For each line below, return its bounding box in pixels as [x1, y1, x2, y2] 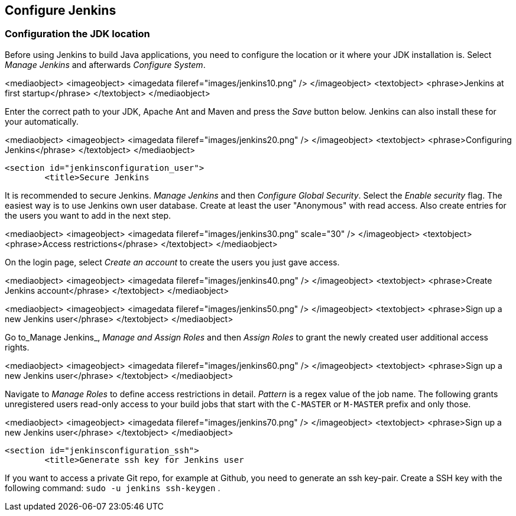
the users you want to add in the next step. [5, 210, 171, 220]
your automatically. [5, 116, 79, 126]
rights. [5, 342, 30, 352]
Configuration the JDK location [5, 28, 150, 40]
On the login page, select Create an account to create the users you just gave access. [5, 257, 340, 267]
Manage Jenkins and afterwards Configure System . [5, 59, 206, 70]
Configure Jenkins [5, 3, 116, 18]
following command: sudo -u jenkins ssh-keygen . [5, 482, 220, 493]
